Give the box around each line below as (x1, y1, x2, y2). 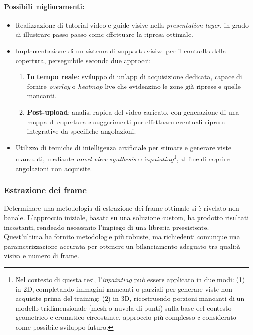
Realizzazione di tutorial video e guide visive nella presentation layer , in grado (15, 19, 249, 30)
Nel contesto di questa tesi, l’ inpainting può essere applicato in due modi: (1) (15, 274, 245, 284)
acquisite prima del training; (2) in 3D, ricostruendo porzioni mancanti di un (15, 293, 245, 303)
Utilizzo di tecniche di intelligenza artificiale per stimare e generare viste (15, 142, 232, 152)
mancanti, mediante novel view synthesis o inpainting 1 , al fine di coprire (15, 152, 230, 163)
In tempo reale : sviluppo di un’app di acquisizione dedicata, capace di (27, 71, 242, 82)
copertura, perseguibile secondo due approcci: (15, 55, 151, 65)
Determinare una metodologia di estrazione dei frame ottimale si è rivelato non (4, 203, 239, 213)
